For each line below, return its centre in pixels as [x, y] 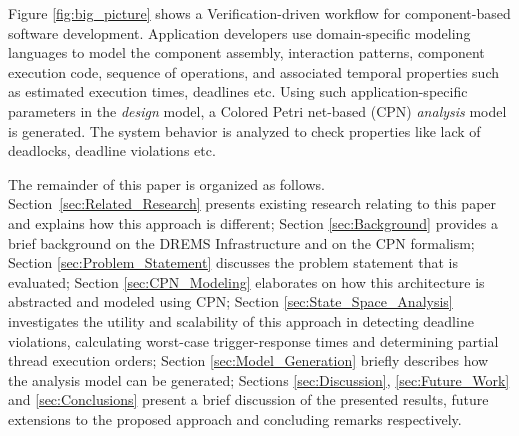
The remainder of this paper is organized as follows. [167, 183]
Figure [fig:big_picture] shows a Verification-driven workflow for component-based [259, 13]
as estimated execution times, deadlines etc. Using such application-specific [238, 91]
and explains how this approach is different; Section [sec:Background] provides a [253, 222]
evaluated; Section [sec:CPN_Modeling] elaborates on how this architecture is [246, 281]
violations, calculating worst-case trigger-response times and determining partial [253, 340]
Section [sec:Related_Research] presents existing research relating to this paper [252, 203]
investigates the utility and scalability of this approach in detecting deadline [241, 320]
